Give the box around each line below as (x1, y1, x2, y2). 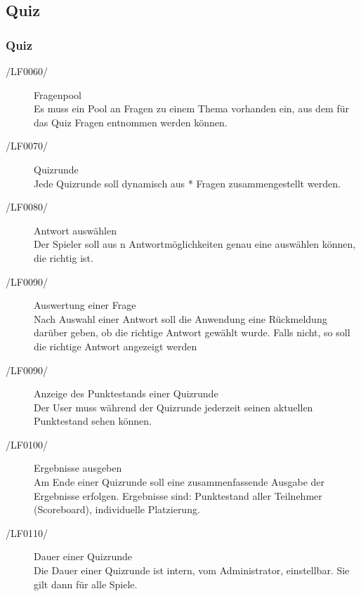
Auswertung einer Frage (34, 298, 136, 312)
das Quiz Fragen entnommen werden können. (34, 114, 228, 129)
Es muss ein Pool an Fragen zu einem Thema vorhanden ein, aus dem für (34, 101, 349, 116)
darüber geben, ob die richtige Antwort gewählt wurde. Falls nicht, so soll (34, 325, 350, 340)
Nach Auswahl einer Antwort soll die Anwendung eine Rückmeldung (34, 311, 327, 326)
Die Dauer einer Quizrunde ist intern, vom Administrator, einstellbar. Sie (34, 563, 350, 578)
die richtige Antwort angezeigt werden (34, 338, 197, 353)
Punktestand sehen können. (34, 413, 152, 428)
